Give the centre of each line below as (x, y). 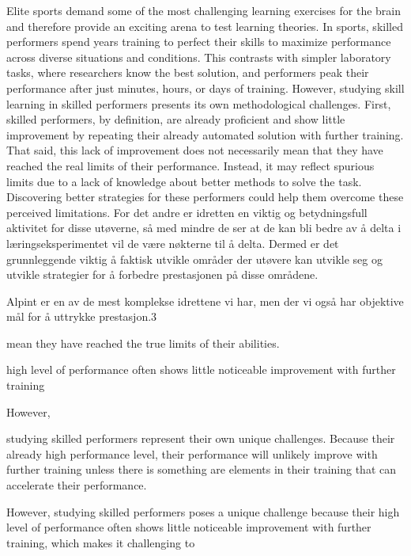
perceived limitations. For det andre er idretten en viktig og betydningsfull (187, 212)
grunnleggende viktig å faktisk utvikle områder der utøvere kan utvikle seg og (194, 259)
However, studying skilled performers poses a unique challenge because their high (203, 511)
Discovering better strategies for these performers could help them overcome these (205, 197)
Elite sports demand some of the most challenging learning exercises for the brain (204, 10)
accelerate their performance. (77, 485)
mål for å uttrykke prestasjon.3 (82, 316)
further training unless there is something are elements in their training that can (202, 469)
